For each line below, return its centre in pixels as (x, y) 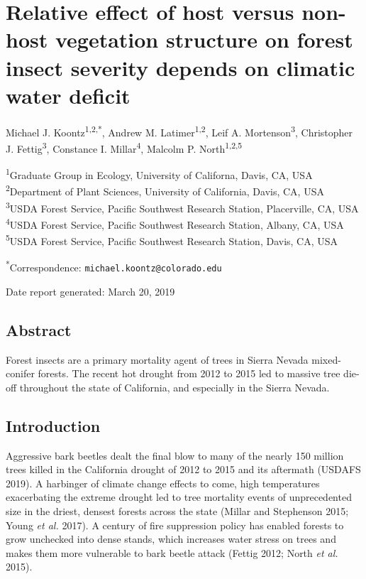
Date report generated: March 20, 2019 (90, 291)
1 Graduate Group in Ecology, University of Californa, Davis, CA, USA (159, 174)
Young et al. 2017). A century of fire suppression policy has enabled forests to (175, 525)
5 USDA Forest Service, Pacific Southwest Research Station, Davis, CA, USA (172, 240)
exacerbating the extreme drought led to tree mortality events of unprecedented (179, 497)
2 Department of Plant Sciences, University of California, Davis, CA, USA (165, 190)
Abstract (39, 329)
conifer (20, 373)
